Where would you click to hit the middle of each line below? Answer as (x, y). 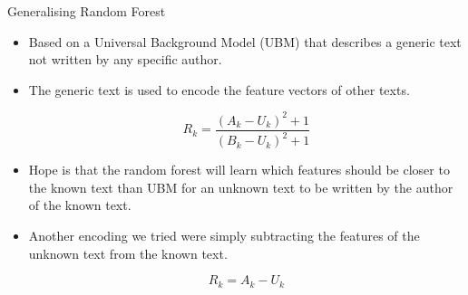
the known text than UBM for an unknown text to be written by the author (241, 187)
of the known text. (80, 205)
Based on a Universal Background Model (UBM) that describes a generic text (245, 41)
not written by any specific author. (125, 59)
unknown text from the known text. (128, 253)
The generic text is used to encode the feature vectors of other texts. (219, 89)
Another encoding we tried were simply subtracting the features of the (224, 236)
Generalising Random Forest (87, 11)
